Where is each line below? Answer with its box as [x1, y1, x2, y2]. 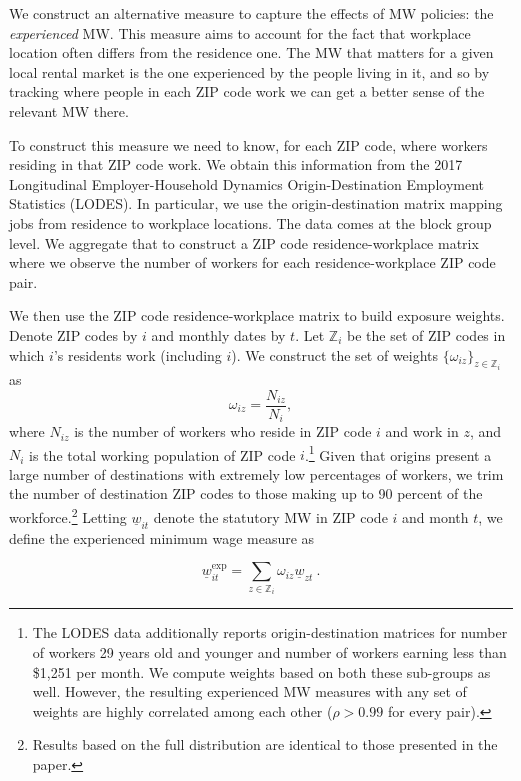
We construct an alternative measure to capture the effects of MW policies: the [9, 3, 494, 23]
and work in [385, 421, 459, 442]
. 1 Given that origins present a [304, 441, 492, 465]
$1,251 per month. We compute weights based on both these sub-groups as [32, 661, 491, 682]
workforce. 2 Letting [9, 504, 127, 527]
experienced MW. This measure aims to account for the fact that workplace [9, 22, 471, 43]
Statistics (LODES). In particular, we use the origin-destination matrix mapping [9, 193, 503, 214]
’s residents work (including [53, 344, 222, 365]
